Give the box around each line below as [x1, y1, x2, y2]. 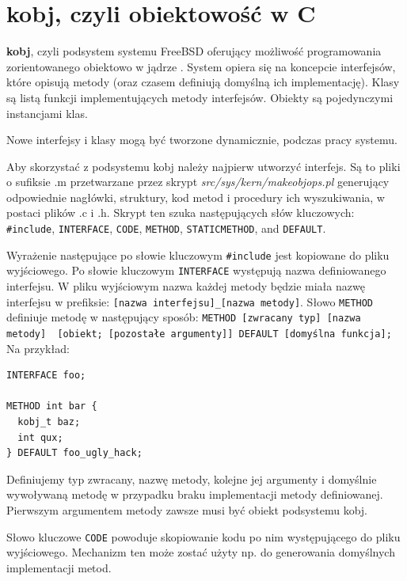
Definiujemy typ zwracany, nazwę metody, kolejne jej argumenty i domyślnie [6, 470, 377, 487]
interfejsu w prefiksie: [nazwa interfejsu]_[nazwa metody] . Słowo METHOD [6, 293, 374, 309]
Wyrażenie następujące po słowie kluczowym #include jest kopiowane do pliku [6, 246, 390, 263]
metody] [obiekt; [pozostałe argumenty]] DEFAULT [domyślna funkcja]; [6, 328, 392, 340]
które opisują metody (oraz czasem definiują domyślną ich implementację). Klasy [6, 74, 400, 90]
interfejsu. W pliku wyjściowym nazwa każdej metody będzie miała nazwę [6, 278, 365, 294]
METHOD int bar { [6, 401, 97, 412]
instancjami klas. [6, 104, 88, 121]
